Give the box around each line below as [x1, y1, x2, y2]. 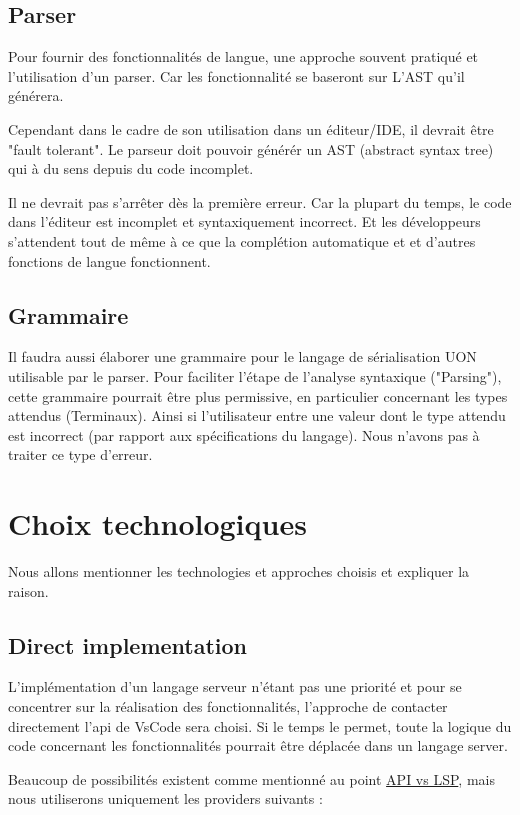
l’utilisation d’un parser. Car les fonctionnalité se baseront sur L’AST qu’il [8, 65, 465, 86]
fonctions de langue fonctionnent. [8, 250, 211, 271]
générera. [8, 85, 64, 106]
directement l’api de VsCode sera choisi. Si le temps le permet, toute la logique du [8, 715, 512, 736]
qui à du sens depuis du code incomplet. [8, 158, 254, 179]
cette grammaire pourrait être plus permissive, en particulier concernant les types [8, 385, 508, 406]
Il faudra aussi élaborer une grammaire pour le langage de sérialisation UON [8, 346, 477, 367]
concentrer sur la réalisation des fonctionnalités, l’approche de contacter [8, 696, 448, 717]
